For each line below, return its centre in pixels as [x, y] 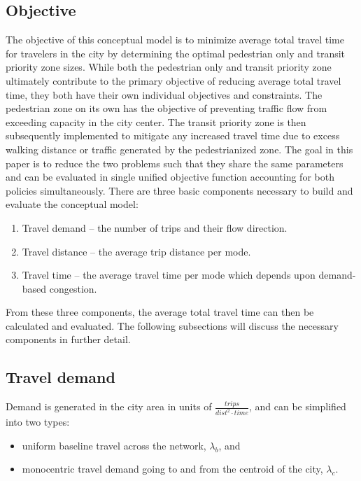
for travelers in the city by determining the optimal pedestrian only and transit [176, 53]
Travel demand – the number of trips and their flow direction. [155, 227]
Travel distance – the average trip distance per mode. [136, 251]
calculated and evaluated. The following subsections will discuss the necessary [172, 325]
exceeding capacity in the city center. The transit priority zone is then [156, 121]
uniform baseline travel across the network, [114, 445]
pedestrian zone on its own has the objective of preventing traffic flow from [167, 108]
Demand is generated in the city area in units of [109, 406]
